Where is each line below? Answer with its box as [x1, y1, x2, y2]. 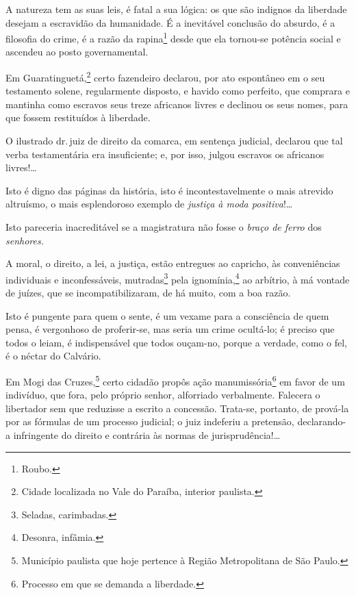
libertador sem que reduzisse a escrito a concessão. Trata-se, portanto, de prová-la [5, 401, 349, 415]
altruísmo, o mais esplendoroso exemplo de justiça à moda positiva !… [5, 197, 293, 211]
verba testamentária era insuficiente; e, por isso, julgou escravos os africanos [5, 147, 325, 161]
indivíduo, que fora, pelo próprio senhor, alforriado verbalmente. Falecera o [5, 388, 320, 402]
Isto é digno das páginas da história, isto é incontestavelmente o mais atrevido [5, 183, 333, 197]
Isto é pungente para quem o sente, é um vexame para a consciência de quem [5, 308, 329, 322]
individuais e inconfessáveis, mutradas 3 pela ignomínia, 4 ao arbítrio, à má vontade [5, 270, 350, 286]
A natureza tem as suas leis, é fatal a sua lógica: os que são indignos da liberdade [5, 2, 347, 16]
